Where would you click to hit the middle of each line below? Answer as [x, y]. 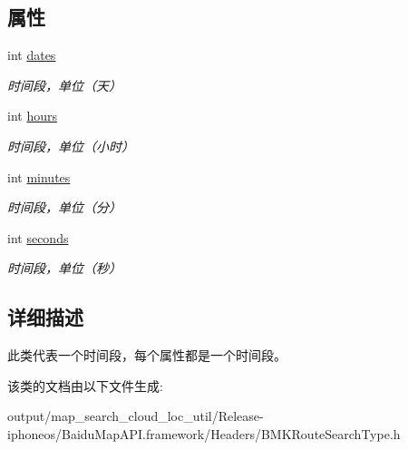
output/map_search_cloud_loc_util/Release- [136, 416]
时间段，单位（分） [64, 207]
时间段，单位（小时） [71, 146]
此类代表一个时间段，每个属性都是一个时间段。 [147, 355]
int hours [32, 116]
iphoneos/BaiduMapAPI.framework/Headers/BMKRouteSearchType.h [204, 433]
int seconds [38, 237]
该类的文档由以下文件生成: [85, 385]
